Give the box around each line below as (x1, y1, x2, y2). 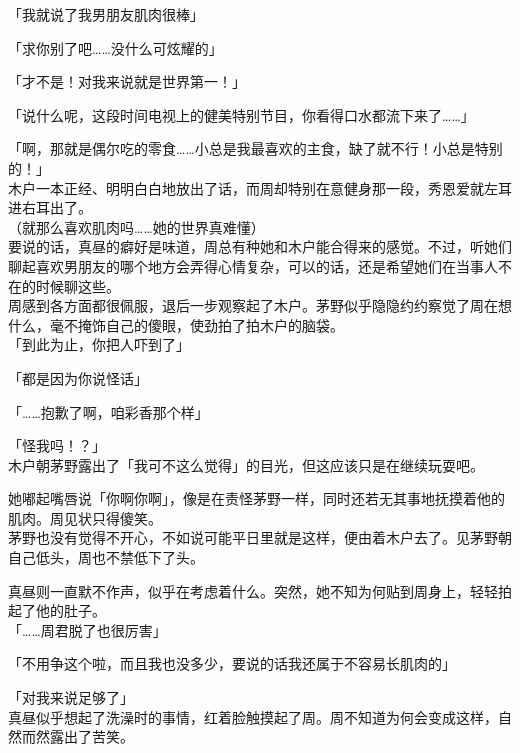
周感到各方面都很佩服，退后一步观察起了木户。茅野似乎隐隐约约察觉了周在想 (8, 295, 512, 316)
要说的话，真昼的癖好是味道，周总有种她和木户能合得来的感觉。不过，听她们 (8, 236, 512, 257)
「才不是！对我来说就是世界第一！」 (8, 71, 246, 92)
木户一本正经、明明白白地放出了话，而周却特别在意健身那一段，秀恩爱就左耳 (8, 177, 512, 198)
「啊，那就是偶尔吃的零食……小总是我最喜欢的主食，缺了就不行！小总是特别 (8, 138, 503, 159)
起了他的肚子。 (8, 600, 106, 621)
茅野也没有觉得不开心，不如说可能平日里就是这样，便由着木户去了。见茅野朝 (8, 527, 512, 548)
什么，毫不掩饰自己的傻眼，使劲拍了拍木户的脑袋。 (8, 314, 344, 335)
